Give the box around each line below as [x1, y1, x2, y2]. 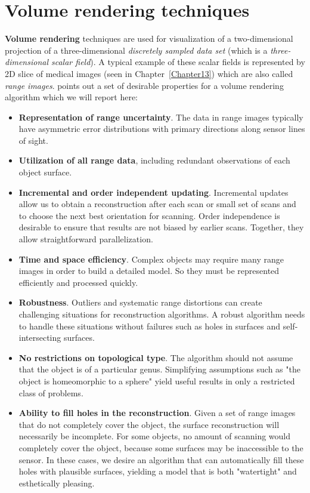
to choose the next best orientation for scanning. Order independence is [18, 209, 280, 221]
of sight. [18, 134, 48, 146]
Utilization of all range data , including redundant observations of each [18, 154, 290, 167]
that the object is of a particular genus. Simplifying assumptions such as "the [18, 363, 300, 375]
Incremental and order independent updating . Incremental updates [18, 186, 289, 198]
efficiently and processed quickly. [18, 276, 138, 288]
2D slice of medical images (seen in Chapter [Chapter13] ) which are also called [5, 67, 293, 79]
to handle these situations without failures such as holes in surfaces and [18, 319, 281, 332]
